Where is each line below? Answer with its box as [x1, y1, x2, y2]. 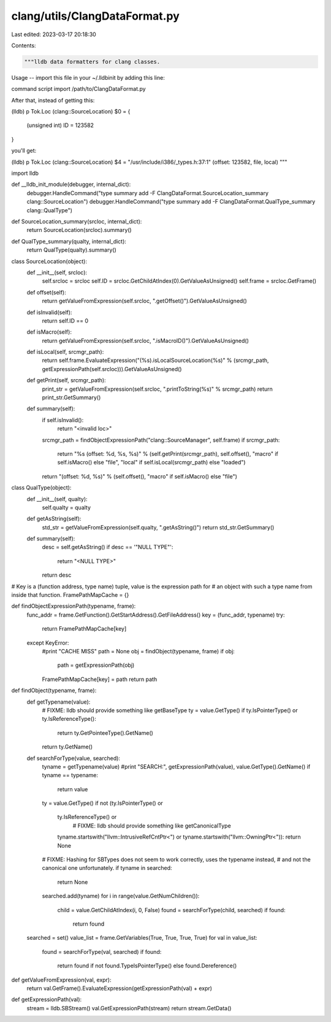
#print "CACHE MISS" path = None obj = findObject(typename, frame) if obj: [42, 648, 235, 655]
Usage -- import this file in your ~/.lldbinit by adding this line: [11, 74, 165, 81]
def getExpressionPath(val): [11, 996, 82, 1003]
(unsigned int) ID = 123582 [26, 121, 94, 129]
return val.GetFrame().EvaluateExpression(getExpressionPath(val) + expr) [26, 985, 213, 992]
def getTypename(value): [26, 698, 91, 705]
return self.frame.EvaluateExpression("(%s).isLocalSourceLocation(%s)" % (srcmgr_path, [42, 356, 269, 364]
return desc [42, 571, 72, 579]
